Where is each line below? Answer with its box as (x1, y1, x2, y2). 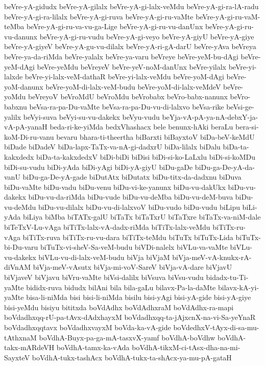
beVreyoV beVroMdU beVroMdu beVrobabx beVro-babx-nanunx (28, 91, 228, 102)
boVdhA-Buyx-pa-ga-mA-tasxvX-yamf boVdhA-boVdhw (39, 332, 215, 342)
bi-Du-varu (4, 242, 38, 252)
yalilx (4, 111, 21, 122)
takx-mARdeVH (4, 342, 55, 353)
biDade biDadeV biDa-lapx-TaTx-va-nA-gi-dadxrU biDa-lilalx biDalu (4, 141, 221, 152)
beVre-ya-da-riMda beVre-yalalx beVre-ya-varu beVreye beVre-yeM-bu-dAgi (4, 51, 238, 61)
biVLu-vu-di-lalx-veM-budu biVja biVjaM (38, 251, 170, 262)
